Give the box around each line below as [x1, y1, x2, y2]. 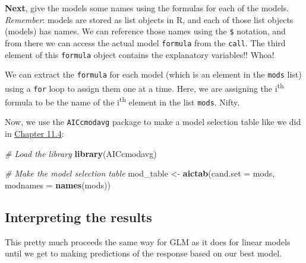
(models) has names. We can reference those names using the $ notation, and [5, 25, 286, 37]
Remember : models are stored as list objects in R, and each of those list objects [5, 13, 294, 25]
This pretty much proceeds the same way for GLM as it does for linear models [5, 235, 291, 248]
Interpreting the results [5, 207, 152, 226]
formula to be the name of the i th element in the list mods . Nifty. [5, 94, 240, 108]
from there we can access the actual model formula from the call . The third [5, 36, 286, 49]
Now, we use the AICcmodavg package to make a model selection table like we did [5, 116, 301, 128]
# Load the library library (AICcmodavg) [5, 147, 157, 159]
